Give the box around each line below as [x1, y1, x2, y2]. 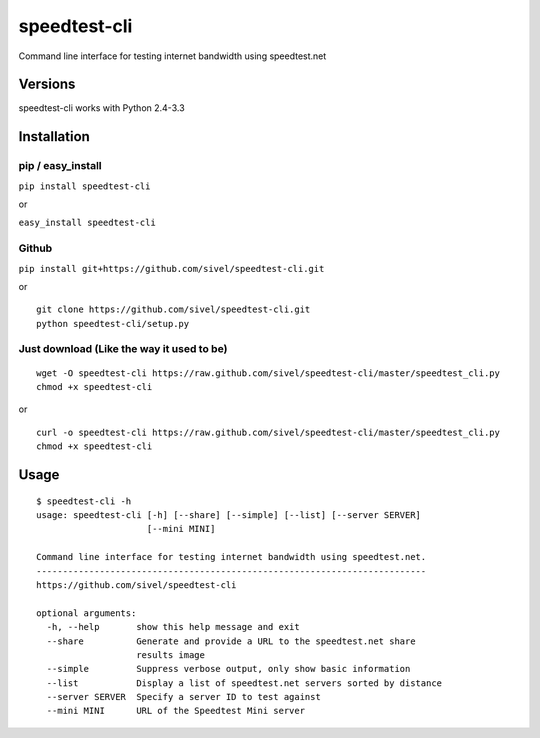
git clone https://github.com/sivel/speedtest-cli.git [36, 304, 311, 315]
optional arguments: [36, 607, 137, 619]
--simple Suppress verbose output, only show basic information [46, 663, 411, 675]
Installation [18, 128, 90, 145]
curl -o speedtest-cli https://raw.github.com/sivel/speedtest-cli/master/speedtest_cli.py [36, 426, 500, 438]
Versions [18, 76, 76, 93]
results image [136, 649, 205, 660]
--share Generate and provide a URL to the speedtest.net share [46, 635, 416, 647]
